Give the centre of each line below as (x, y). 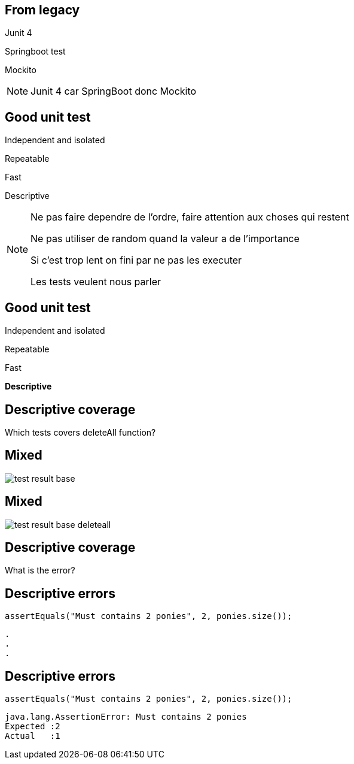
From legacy (42, 10)
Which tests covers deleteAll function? (80, 432)
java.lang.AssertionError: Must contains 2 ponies (126, 717)
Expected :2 (33, 727)
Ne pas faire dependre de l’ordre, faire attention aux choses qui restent (190, 217)
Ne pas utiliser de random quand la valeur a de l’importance (165, 239)
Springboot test (35, 52)
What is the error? (40, 570)
